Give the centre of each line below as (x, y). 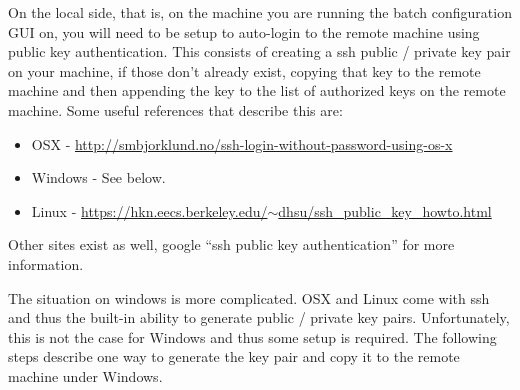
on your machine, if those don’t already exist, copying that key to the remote (244, 70)
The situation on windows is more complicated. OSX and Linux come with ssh (249, 297)
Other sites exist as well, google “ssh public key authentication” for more (231, 244)
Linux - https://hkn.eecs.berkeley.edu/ (149, 210)
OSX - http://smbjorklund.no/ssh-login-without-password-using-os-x (242, 143)
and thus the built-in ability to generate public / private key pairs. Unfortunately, (259, 317)
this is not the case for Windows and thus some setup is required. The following (252, 336)
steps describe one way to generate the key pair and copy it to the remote (234, 356)
